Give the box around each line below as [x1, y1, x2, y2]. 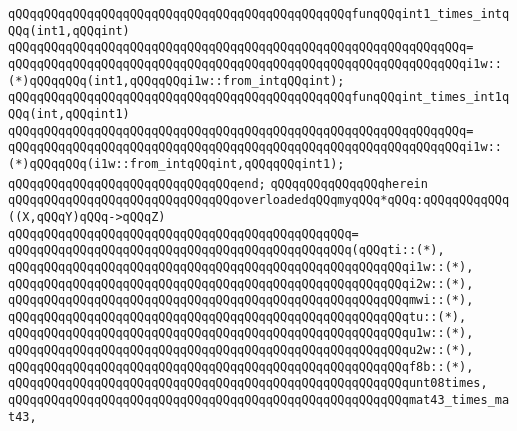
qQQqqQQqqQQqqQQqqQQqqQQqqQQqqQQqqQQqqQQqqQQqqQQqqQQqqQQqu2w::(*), [8, 343, 474, 358]
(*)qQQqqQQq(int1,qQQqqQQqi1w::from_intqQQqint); [8, 73, 345, 88]
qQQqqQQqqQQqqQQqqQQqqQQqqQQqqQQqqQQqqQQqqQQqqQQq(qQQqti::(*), [8, 243, 445, 258]
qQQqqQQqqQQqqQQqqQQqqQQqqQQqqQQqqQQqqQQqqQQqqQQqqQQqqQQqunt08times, [8, 376, 488, 391]
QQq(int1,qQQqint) [8, 23, 130, 38]
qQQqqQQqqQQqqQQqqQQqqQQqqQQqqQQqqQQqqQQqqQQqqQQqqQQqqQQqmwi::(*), [8, 293, 474, 308]
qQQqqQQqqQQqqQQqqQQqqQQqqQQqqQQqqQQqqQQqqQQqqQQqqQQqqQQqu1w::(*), [8, 326, 474, 341]
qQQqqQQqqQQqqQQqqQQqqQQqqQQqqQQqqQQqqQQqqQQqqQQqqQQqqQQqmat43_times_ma [8, 393, 510, 408]
